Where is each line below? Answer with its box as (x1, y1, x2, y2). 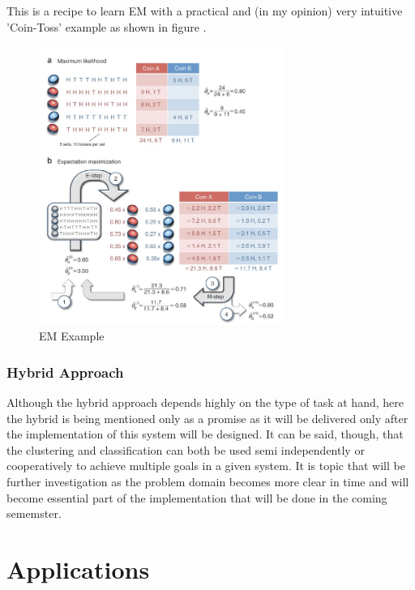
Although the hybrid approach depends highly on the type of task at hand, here (6, 393, 404, 410)
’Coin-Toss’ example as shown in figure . (6, 18, 207, 35)
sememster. (6, 505, 62, 522)
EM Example (39, 327, 105, 344)
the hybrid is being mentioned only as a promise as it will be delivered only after (6, 409, 409, 426)
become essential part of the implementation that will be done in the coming (6, 489, 387, 506)
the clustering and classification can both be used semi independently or (6, 441, 365, 458)
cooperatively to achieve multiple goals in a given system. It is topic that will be (6, 457, 405, 474)
